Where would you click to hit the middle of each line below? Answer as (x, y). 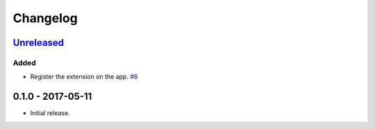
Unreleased (39, 43)
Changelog (45, 18)
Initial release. (50, 113)
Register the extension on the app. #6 (84, 77)
